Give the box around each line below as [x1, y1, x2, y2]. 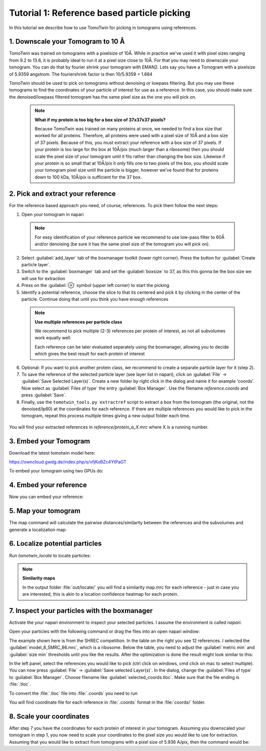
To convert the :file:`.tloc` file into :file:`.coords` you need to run [9, 690, 138, 696]
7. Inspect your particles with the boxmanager [9, 607, 153, 615]
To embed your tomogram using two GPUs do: [9, 468, 103, 474]
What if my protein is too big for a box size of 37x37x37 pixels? [34, 116, 166, 123]
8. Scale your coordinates [9, 712, 90, 720]
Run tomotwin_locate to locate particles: [9, 552, 91, 558]
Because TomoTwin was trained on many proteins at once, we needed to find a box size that [34, 126, 222, 132]
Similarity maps [22, 575, 55, 581]
